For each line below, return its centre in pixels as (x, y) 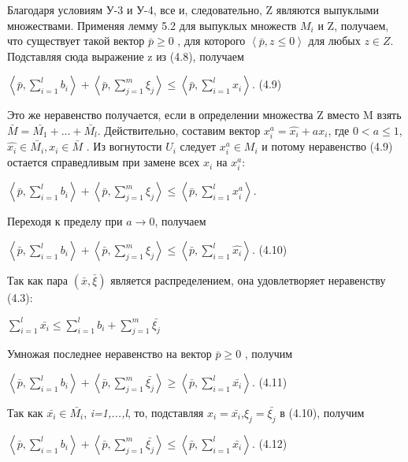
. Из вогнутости (124, 146)
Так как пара (38, 280)
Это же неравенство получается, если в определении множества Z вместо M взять (204, 115)
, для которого (211, 41)
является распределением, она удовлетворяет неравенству (248, 280)
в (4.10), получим (322, 413)
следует (198, 146)
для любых (334, 41)
